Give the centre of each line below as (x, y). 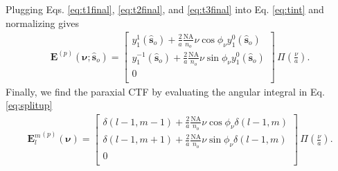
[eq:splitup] (29, 105)
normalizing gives (42, 22)
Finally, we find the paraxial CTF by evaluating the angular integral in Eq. (165, 91)
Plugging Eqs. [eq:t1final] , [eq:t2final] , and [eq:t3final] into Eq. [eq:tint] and (165, 9)
